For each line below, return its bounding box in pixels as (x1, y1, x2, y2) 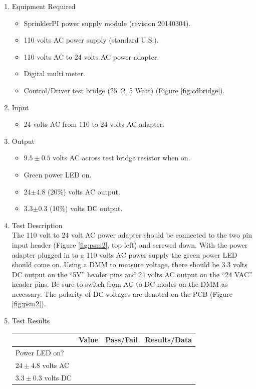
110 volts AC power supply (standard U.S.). (24, 35, 159, 45)
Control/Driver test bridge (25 (24, 85, 117, 95)
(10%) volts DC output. (49, 203, 123, 214)
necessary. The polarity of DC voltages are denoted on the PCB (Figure (12, 288, 232, 299)
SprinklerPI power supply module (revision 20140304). (24, 18, 191, 28)
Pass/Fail (105, 334, 138, 345)
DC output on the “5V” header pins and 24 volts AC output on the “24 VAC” (12, 269, 252, 279)
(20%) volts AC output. (48, 186, 120, 197)
